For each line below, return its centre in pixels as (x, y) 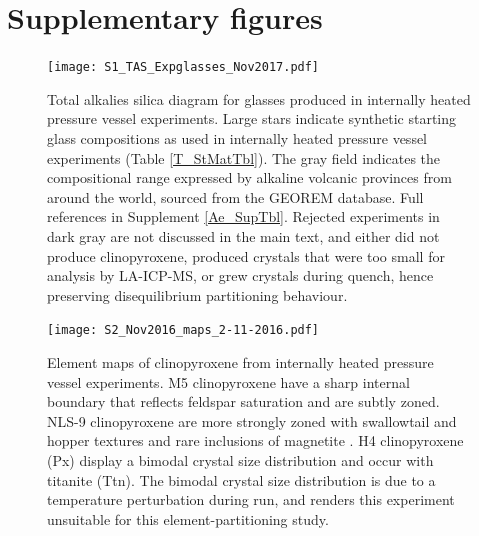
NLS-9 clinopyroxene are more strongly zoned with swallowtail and (252, 420)
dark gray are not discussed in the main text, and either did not (243, 235)
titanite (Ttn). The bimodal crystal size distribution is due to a (241, 479)
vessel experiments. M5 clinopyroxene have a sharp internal (228, 381)
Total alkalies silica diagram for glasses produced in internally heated (259, 98)
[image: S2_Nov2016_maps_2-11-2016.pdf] (183, 330)
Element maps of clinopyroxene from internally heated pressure (240, 361)
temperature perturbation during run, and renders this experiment (251, 499)
